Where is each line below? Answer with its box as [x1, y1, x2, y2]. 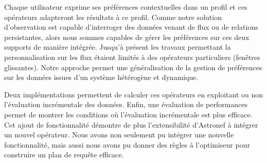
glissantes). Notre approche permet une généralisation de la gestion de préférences [4, 62, 262, 72]
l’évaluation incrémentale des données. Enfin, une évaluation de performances [4, 99, 248, 110]
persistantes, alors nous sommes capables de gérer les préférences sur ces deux [4, 31, 250, 42]
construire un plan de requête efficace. [4, 149, 124, 160]
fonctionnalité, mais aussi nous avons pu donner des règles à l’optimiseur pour [4, 139, 250, 150]
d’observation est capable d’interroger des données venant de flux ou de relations [4, 22, 258, 32]
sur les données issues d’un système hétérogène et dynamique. [4, 72, 199, 83]
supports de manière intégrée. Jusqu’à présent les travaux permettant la [4, 42, 231, 52]
